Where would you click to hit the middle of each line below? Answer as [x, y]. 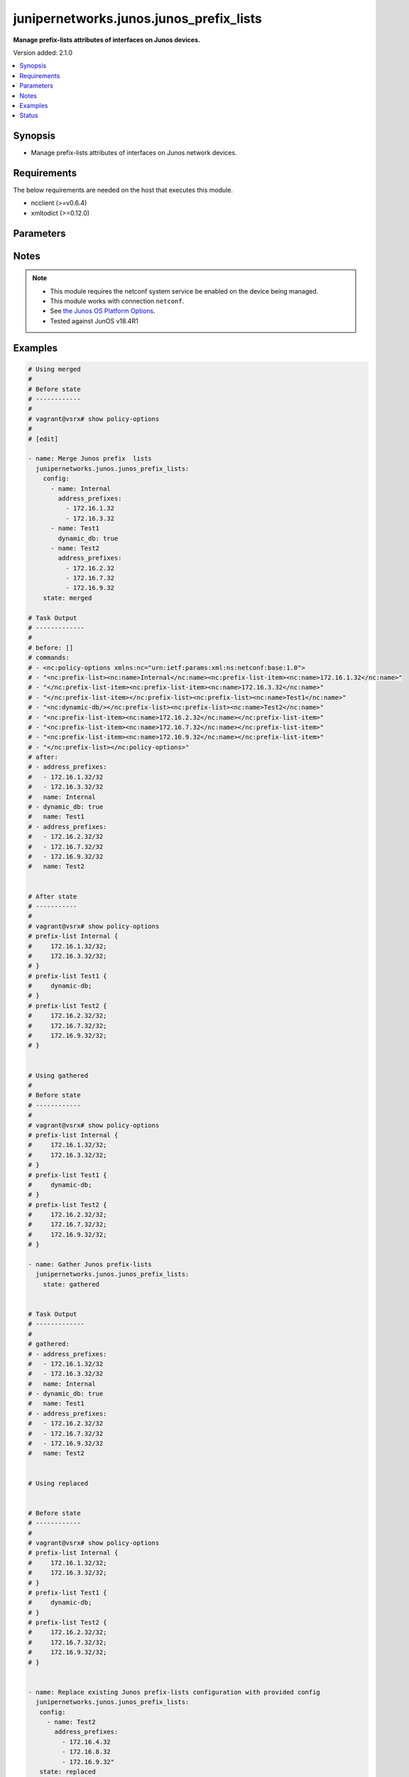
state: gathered [71, 1284]
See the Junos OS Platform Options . [103, 311]
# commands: [49, 658]
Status [29, 116]
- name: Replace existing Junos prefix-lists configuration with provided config [174, 1692]
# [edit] [43, 439]
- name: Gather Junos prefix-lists [90, 1265]
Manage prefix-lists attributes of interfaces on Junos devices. [107, 40]
